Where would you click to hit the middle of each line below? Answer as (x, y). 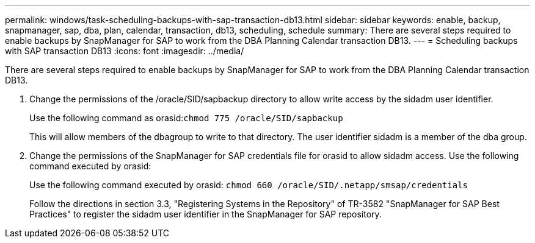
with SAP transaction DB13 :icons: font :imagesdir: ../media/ (125, 51)
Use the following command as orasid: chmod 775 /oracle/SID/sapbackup (186, 118)
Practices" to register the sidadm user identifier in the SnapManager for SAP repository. (206, 214)
